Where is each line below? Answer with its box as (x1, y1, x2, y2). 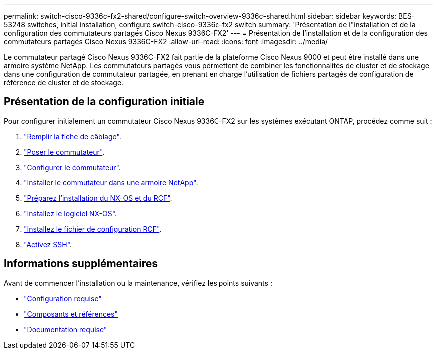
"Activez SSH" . (24, 240, 72, 249)
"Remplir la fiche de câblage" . (24, 132, 121, 141)
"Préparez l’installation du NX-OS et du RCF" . (24, 193, 172, 202)
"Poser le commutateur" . (24, 147, 105, 156)
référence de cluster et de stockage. (4, 78, 124, 87)
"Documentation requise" (24, 325, 107, 334)
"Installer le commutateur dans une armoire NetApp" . (24, 178, 198, 187)
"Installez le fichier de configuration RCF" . (24, 224, 162, 233)
